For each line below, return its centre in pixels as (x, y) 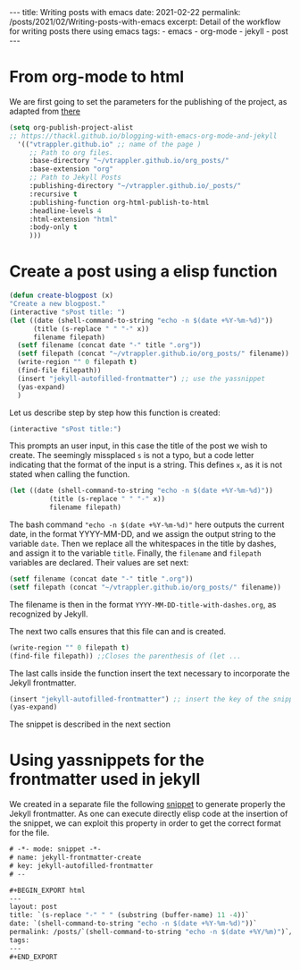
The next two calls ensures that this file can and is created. (117, 631)
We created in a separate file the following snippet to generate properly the (147, 804)
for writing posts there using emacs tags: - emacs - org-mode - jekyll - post (149, 31)
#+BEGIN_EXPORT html (48, 890)
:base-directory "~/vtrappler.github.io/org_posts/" (129, 161)
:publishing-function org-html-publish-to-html (119, 202)
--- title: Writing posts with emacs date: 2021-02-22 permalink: (125, 12)
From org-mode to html (97, 77)
